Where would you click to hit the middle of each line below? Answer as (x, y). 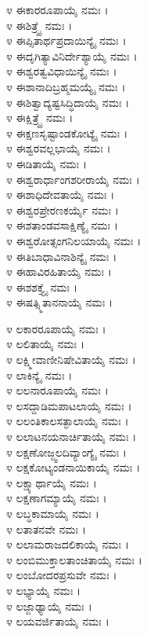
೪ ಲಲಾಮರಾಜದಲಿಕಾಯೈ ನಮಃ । (68, 544)
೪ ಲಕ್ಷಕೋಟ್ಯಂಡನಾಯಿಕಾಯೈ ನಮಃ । (73, 467)
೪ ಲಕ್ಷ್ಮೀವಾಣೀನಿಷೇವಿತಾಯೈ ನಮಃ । (71, 360)
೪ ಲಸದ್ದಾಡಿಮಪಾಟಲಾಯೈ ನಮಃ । (69, 405)
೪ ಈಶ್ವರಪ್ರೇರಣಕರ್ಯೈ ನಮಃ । (63, 209)
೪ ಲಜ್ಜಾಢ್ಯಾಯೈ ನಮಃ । (49, 606)
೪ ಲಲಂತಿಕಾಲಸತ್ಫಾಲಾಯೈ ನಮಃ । (68, 421)
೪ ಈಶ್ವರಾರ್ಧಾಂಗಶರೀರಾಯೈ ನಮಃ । (73, 179)
